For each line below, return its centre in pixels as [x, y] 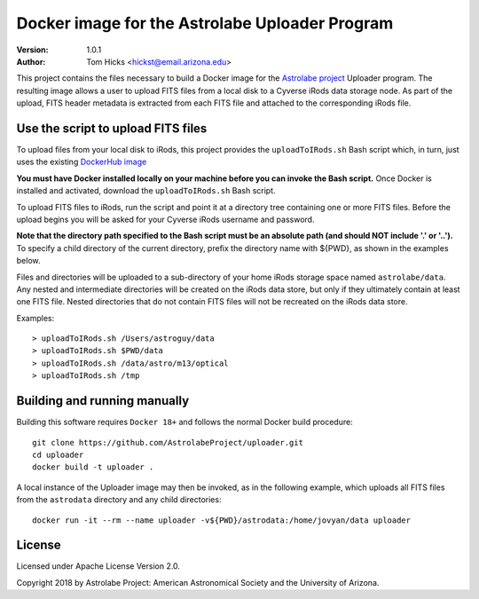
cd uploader [58, 454]
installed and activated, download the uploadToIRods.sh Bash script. [146, 191]
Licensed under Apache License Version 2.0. [98, 566]
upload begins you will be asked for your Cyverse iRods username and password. [165, 219]
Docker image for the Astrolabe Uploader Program [205, 23]
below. [28, 261]
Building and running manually [103, 401]
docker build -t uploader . [93, 467]
